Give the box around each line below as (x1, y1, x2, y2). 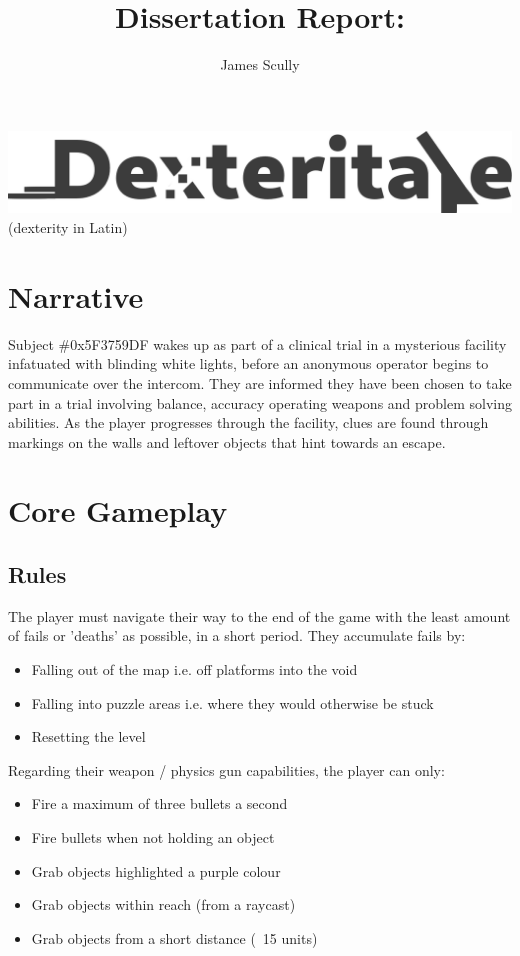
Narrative (8, 275, 144, 316)
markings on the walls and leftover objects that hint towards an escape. (8, 431, 446, 452)
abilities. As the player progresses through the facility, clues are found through (8, 412, 489, 433)
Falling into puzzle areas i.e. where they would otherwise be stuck (31, 692, 434, 713)
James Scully (220, 54, 300, 75)
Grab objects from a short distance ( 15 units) (31, 927, 318, 948)
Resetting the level (31, 726, 146, 747)
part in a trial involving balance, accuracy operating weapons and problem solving (8, 392, 513, 413)
